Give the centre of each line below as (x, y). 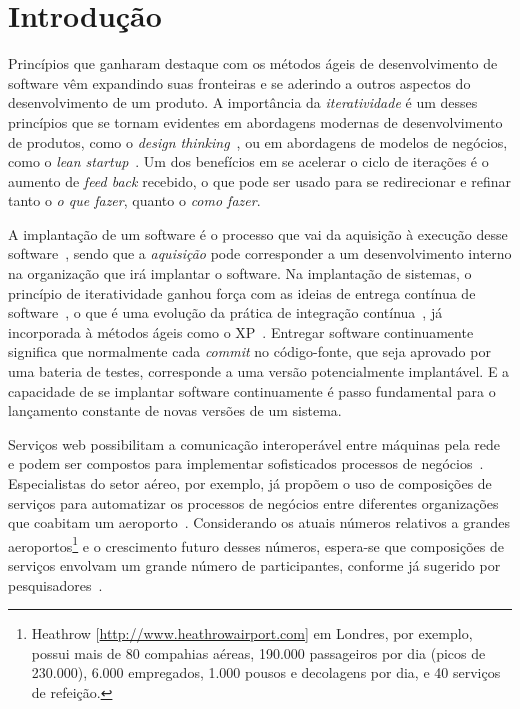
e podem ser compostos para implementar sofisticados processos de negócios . (246, 463)
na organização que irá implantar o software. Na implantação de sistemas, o (240, 273)
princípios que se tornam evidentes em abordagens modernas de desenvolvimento (255, 121)
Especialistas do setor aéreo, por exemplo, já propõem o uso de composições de (250, 483)
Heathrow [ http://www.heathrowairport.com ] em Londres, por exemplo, (252, 633)
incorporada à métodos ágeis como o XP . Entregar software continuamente (241, 331)
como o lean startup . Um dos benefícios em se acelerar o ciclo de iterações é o (248, 161)
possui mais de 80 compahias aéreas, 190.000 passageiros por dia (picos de (258, 652)
